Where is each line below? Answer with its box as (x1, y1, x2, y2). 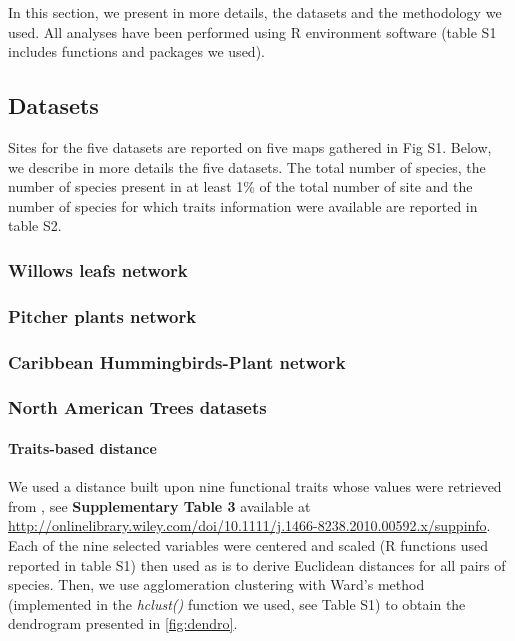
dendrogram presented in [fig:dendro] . (8, 613, 238, 634)
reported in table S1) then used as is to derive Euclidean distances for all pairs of (8, 554, 506, 575)
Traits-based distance (8, 437, 157, 458)
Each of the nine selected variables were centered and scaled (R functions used (8, 534, 488, 555)
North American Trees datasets (8, 395, 267, 420)
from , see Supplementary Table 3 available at (8, 495, 311, 516)
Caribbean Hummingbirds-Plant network (8, 349, 346, 374)
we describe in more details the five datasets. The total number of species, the (8, 156, 486, 177)
